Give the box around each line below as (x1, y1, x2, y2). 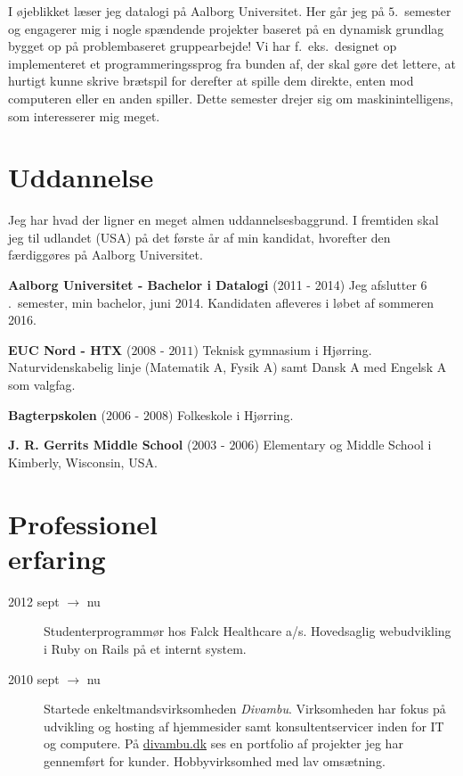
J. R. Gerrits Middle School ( (8, 435, 192, 454)
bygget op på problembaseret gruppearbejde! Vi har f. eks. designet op (8, 37, 397, 55)
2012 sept (8, 591, 60, 610)
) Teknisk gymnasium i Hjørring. (193, 340, 372, 359)
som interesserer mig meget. (8, 106, 160, 125)
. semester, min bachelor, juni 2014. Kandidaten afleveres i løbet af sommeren (8, 293, 435, 311)
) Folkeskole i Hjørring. (167, 405, 294, 424)
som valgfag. (8, 376, 76, 394)
